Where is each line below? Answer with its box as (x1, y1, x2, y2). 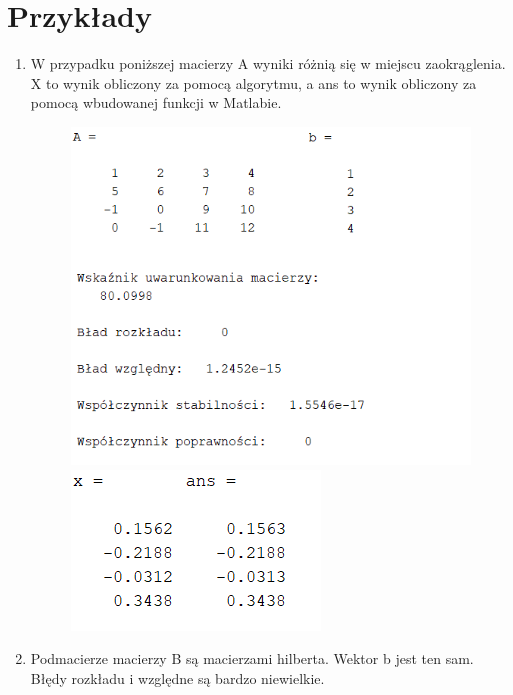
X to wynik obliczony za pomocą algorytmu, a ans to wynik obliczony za (30, 72, 477, 93)
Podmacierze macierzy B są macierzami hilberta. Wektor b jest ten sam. (30, 648, 474, 669)
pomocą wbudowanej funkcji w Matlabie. (30, 92, 282, 113)
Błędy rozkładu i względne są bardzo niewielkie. (30, 667, 325, 688)
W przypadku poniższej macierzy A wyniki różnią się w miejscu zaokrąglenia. (30, 53, 506, 74)
